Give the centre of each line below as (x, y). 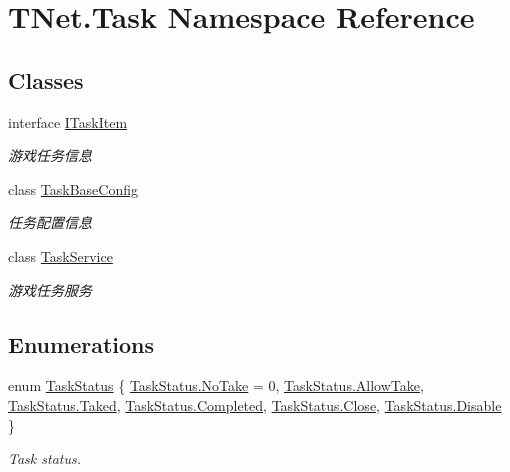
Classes (46, 79)
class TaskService (60, 255)
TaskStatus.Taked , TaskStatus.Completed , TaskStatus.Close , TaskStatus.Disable (255, 404)
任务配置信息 (50, 222)
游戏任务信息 (50, 155)
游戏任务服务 (50, 289)
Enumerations (81, 343)
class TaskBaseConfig (73, 188)
